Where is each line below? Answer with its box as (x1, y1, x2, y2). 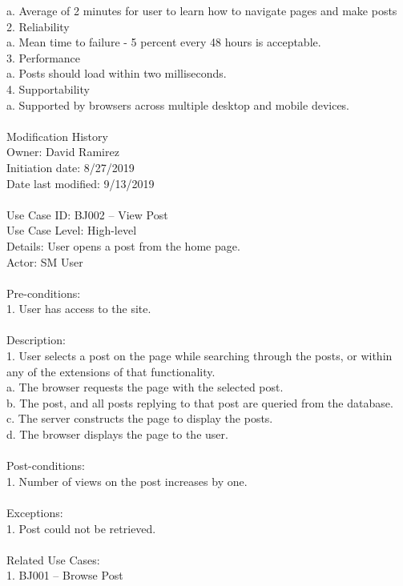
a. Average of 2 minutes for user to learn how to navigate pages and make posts (6, 2, 397, 18)
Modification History (6, 127, 108, 144)
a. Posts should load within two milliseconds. (6, 65, 227, 82)
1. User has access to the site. (6, 300, 151, 317)
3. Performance (6, 49, 81, 66)
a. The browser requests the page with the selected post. (6, 379, 284, 395)
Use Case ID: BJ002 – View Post (6, 206, 168, 223)
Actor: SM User (6, 253, 83, 270)
